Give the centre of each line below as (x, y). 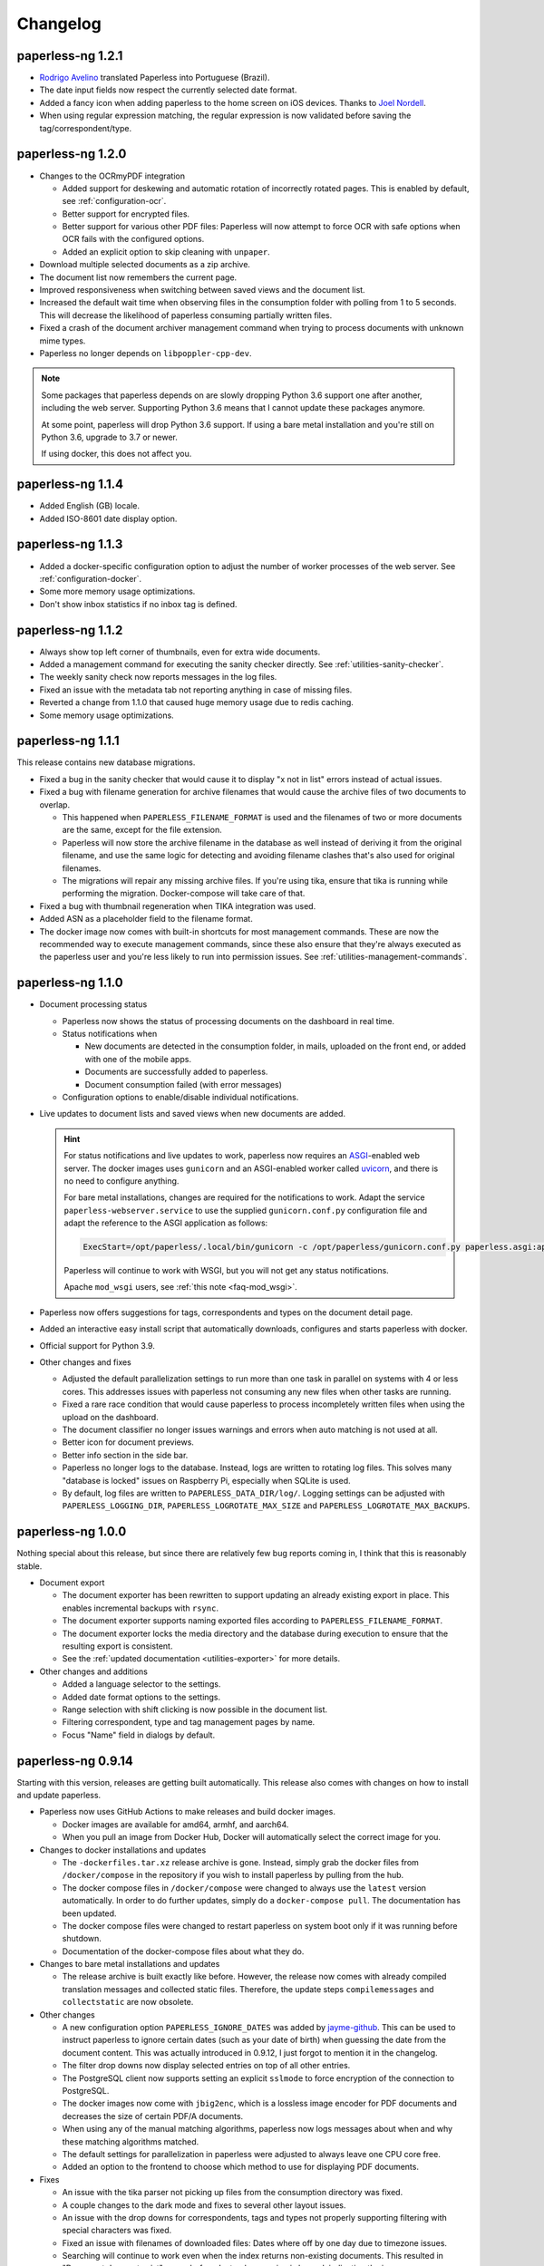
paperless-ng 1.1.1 (68, 741)
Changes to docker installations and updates (123, 1850)
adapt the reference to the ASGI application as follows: (166, 1223)
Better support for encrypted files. (126, 214)
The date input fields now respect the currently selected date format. (168, 90)
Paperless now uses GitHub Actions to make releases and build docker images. (187, 1812)
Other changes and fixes (85, 1362)
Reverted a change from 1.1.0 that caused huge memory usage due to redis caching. (196, 702)
